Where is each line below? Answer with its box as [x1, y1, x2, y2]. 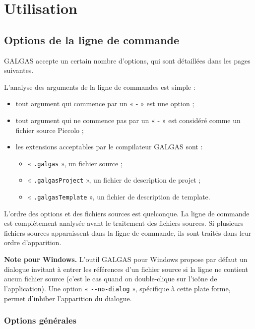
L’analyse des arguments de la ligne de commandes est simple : [4, 81, 195, 92]
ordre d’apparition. [4, 237, 62, 248]
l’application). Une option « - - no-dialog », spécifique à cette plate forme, [4, 283, 231, 293]
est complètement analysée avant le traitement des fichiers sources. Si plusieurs [4, 218, 244, 228]
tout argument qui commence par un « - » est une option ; [15, 98, 194, 109]
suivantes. [4, 65, 34, 75]
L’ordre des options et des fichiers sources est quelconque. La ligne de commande [4, 208, 250, 218]
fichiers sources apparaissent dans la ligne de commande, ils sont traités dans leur [4, 227, 252, 238]
